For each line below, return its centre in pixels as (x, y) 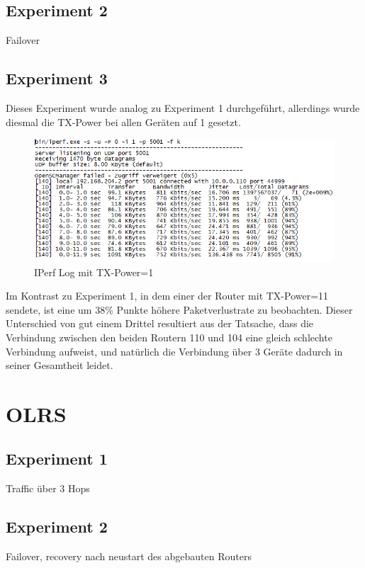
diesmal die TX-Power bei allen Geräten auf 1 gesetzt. (123, 121)
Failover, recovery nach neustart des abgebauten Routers (129, 556)
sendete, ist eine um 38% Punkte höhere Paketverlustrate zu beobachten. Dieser (179, 309)
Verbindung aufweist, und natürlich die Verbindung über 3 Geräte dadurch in (174, 351)
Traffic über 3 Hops (48, 488)
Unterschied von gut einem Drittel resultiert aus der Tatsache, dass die (160, 323)
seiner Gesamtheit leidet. (60, 365)
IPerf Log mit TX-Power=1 (94, 272)
